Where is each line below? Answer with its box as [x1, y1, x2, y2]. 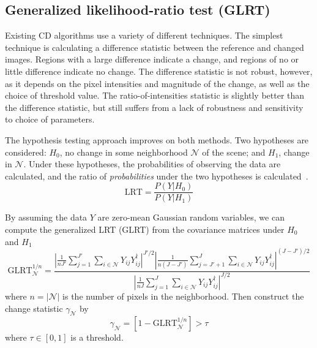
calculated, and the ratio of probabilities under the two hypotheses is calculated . [5, 169, 308, 182]
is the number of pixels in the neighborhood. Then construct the [62, 289, 304, 302]
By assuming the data [5, 211, 88, 224]
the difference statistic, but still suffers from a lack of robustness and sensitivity [5, 100, 304, 113]
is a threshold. [70, 331, 124, 344]
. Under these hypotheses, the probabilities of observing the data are [23, 157, 281, 170]
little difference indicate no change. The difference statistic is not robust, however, [5, 64, 313, 77]
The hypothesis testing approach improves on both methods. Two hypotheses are [5, 133, 309, 146]
